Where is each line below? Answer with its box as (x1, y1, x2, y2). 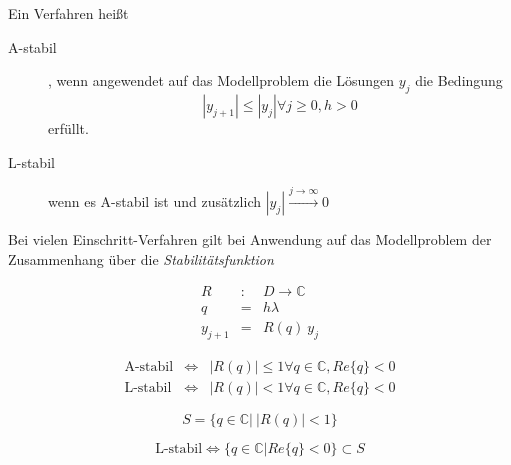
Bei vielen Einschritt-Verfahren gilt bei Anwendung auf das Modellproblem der (8, 228, 492, 249)
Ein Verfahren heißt (8, 3, 129, 23)
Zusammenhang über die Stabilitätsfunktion (8, 248, 274, 269)
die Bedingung (415, 70, 503, 91)
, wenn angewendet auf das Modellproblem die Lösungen (48, 70, 395, 91)
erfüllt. (48, 117, 89, 138)
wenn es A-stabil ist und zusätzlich (48, 190, 262, 211)
